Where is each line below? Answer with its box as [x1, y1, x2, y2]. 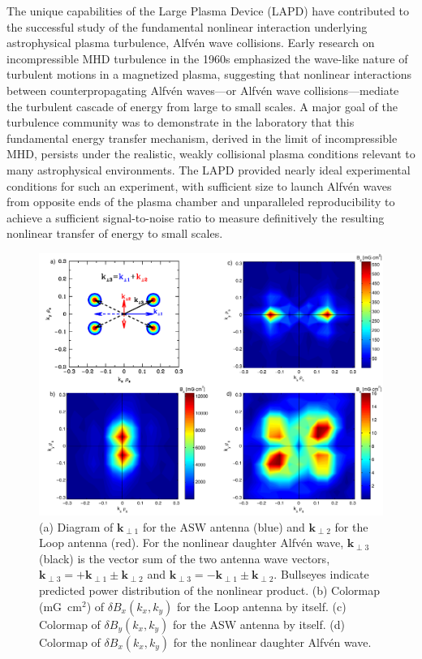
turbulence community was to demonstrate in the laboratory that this [6, 114, 355, 131]
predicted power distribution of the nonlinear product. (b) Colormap [39, 582, 380, 599]
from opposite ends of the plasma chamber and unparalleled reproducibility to [6, 193, 395, 210]
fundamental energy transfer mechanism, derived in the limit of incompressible [6, 129, 398, 146]
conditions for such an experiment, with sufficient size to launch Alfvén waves [6, 177, 392, 194]
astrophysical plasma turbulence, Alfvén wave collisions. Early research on [6, 34, 375, 51]
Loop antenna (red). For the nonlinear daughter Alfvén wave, [39, 534, 344, 551]
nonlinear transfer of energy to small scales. [6, 225, 223, 242]
